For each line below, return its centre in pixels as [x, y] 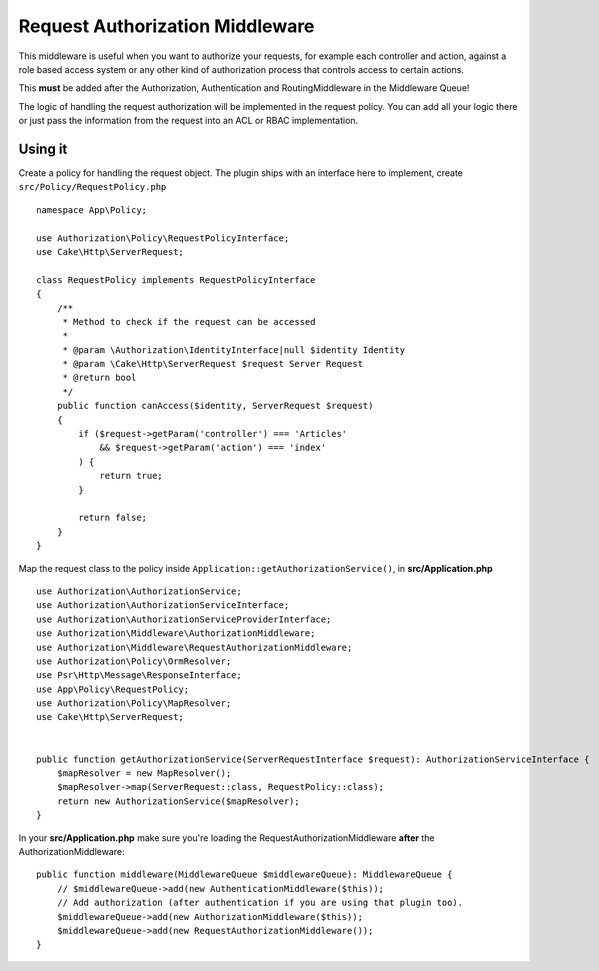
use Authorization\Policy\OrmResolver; [134, 661]
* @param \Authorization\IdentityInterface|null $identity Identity [234, 349]
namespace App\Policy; [92, 209]
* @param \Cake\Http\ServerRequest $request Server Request [213, 364]
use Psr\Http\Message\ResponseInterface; [139, 675]
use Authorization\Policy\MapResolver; [134, 703]
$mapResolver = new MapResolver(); [144, 773]
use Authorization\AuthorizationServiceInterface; [163, 605]
